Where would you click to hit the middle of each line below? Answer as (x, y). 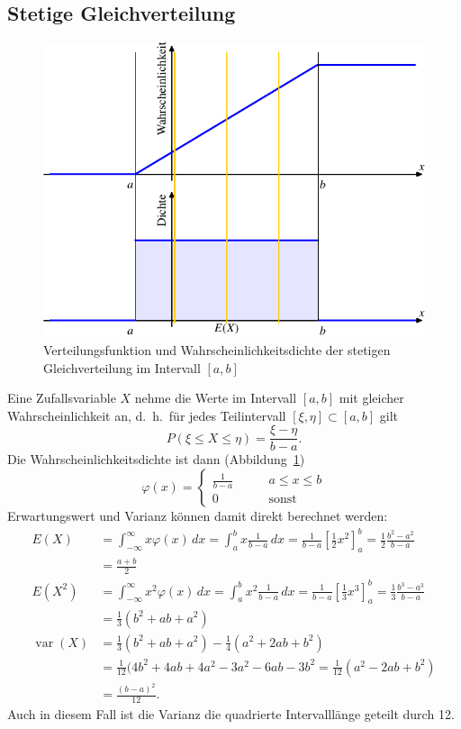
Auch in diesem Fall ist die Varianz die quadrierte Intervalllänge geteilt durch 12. (231, 714)
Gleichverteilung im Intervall (122, 367)
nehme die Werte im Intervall (216, 398)
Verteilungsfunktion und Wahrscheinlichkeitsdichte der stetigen (217, 350)
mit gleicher (371, 398)
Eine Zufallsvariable (62, 398)
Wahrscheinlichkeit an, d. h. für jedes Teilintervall (147, 415)
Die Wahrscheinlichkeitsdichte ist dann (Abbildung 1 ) (156, 459)
